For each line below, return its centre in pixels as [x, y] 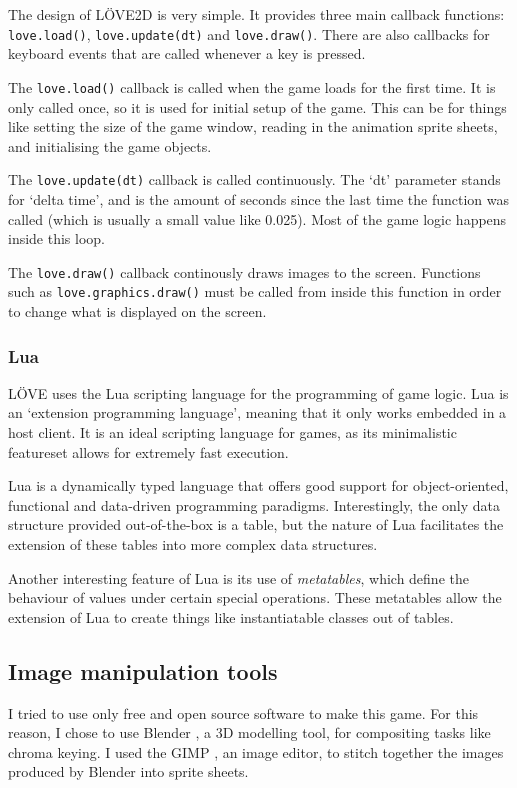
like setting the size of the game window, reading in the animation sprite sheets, [253, 126]
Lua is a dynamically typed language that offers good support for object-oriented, [258, 485]
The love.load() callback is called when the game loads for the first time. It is [252, 86]
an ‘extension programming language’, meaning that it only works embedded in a [257, 412]
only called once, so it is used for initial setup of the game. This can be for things [257, 106]
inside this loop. [57, 238]
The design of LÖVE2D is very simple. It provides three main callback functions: [256, 14]
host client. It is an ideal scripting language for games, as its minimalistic [232, 432]
